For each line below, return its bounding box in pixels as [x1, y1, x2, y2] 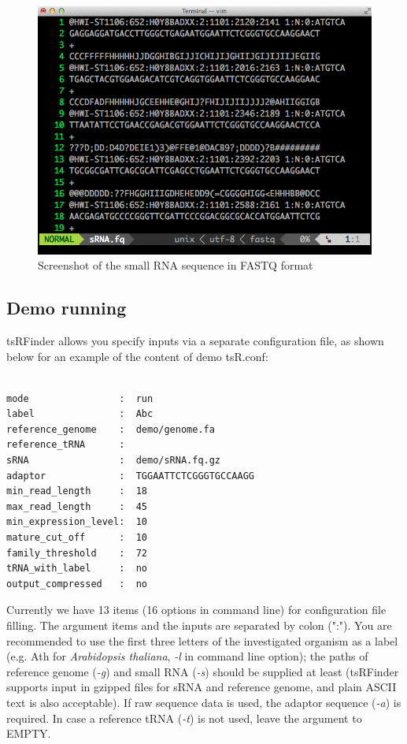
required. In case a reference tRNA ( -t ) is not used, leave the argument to [6, 709, 362, 726]
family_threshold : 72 [6, 547, 147, 559]
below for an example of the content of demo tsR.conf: [6, 348, 268, 364]
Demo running [6, 296, 127, 320]
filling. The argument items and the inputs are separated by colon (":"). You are [6, 617, 392, 633]
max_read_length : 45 [6, 500, 147, 512]
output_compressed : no [6, 578, 147, 590]
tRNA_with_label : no [6, 563, 147, 575]
